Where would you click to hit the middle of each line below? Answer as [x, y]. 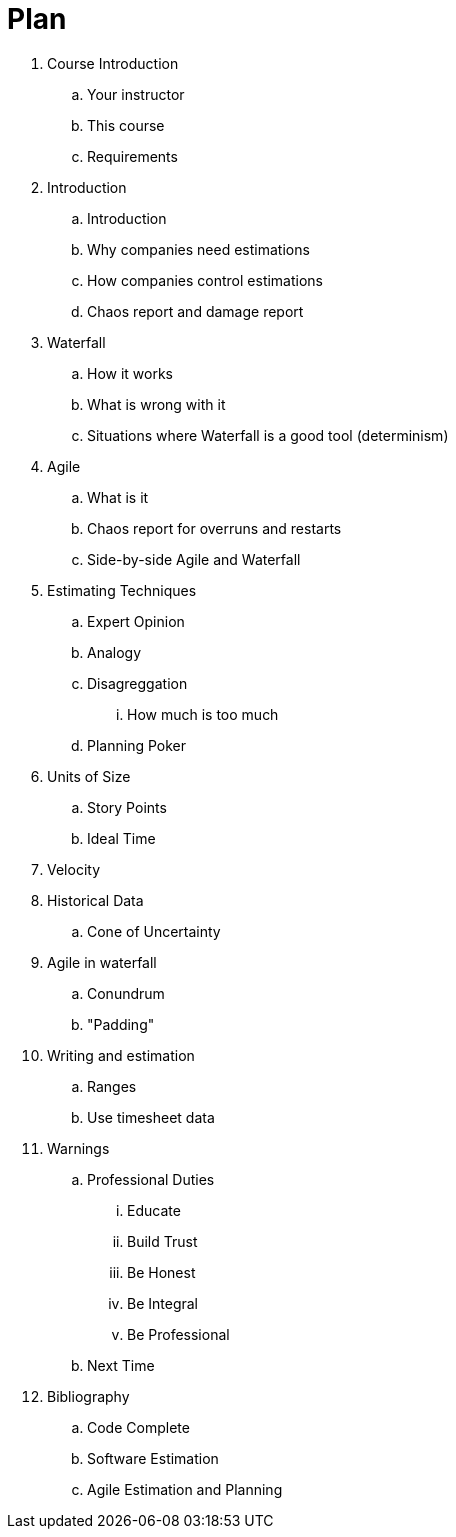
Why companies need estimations [198, 249]
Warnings [78, 1148]
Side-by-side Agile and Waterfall [194, 559]
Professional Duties [151, 1179]
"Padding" [121, 1024]
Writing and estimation [121, 1055]
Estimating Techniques [122, 590]
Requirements [132, 156]
